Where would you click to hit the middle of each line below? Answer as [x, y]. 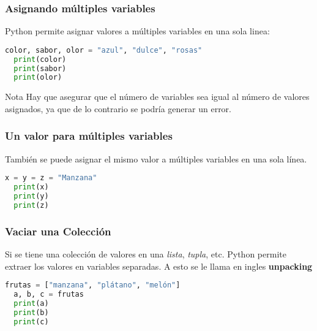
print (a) [31, 303]
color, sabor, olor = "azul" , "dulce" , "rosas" [104, 50]
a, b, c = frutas [49, 295]
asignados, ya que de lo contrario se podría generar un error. [118, 108]
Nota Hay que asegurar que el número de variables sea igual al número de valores [157, 97]
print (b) [31, 312]
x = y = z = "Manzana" [51, 178]
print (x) [31, 187]
